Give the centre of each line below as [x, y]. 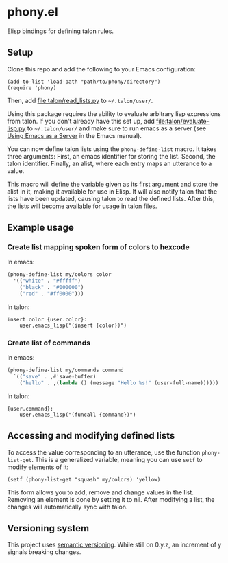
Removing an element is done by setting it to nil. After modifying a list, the [111, 499]
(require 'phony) [32, 88]
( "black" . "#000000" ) [52, 288]
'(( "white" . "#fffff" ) [47, 281]
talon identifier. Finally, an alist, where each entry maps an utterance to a [110, 163]
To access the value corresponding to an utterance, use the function [104, 452]
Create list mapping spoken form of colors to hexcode [98, 247]
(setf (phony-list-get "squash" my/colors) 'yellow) [84, 479]
